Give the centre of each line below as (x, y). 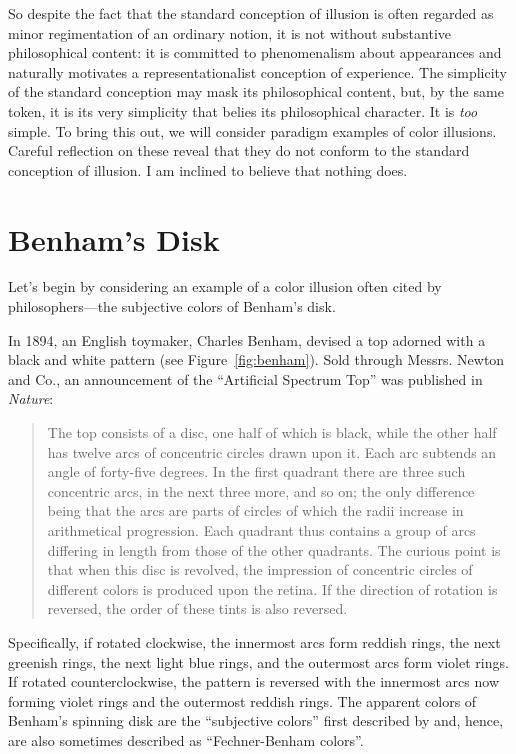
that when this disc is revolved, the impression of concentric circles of (260, 569)
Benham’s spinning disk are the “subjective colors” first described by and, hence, (256, 720)
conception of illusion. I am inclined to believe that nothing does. (208, 169)
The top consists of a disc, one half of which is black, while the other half (272, 432)
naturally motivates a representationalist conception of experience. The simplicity (258, 71)
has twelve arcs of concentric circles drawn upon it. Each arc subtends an (272, 451)
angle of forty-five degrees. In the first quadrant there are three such (256, 471)
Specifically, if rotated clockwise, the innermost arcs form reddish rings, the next (254, 641)
